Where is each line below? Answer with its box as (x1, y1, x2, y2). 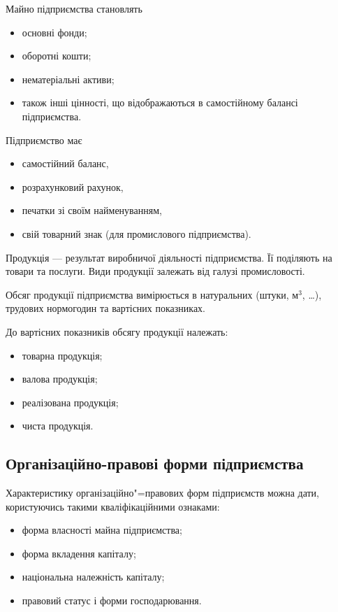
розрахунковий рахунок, (22, 179, 124, 194)
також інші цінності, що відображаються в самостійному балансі (22, 95, 298, 110)
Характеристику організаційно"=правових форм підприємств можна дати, (6, 485, 320, 500)
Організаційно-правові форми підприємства (6, 453, 304, 474)
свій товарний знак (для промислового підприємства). (22, 226, 251, 241)
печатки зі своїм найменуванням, (22, 203, 162, 218)
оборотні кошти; (22, 48, 91, 63)
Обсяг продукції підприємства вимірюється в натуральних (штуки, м (6, 287, 299, 301)
